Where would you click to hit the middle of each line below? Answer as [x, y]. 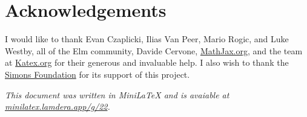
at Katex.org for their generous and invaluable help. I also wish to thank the [147, 62]
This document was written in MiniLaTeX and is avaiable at [117, 94]
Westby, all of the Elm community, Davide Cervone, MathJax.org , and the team [154, 50]
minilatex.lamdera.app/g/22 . [58, 106]
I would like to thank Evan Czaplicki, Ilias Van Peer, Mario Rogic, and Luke [147, 39]
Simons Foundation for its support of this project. [97, 74]
